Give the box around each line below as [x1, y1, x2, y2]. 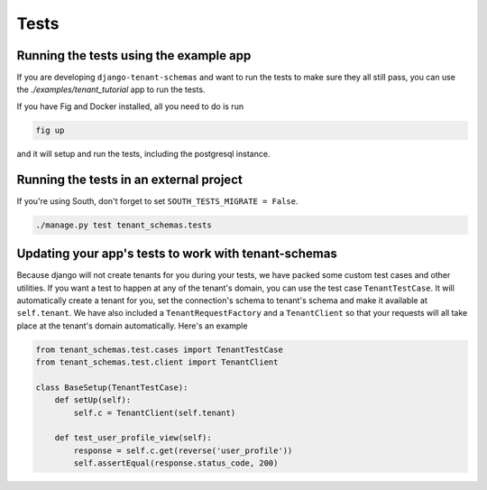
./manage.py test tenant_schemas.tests [35, 219, 212, 230]
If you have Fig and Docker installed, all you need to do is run [16, 100, 243, 112]
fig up [35, 125, 65, 135]
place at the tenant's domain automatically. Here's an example [16, 320, 248, 331]
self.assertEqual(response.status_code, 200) [73, 458, 279, 468]
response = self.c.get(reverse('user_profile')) [73, 445, 293, 456]
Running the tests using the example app [16, 48, 252, 63]
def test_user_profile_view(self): [54, 433, 212, 443]
